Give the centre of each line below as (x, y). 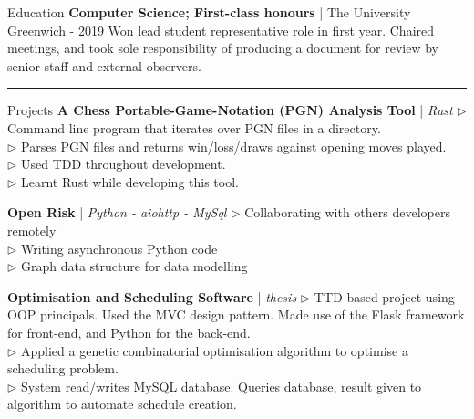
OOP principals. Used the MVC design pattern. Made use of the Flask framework (236, 314)
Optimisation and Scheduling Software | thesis (152, 296)
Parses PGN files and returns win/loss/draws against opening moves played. (234, 146)
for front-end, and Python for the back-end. (129, 332)
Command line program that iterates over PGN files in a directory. (194, 127)
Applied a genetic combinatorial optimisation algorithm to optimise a (215, 350)
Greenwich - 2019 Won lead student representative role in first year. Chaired (221, 30)
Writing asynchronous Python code (119, 248)
